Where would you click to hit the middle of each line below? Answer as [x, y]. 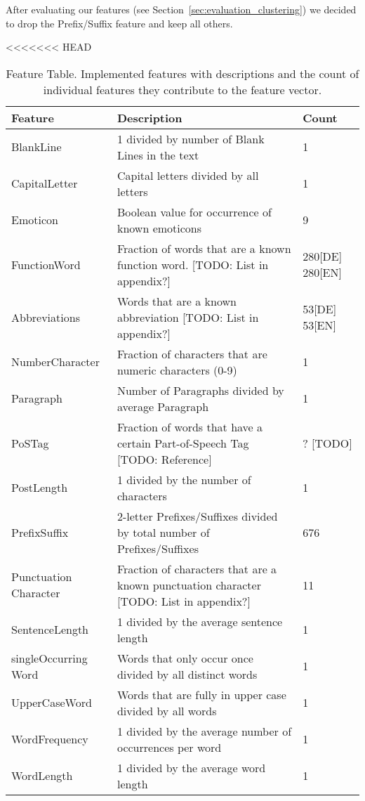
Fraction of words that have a [190, 426]
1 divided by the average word [191, 767]
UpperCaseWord [52, 703]
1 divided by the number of [184, 479]
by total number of [163, 532]
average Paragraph [163, 406]
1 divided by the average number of [204, 731]
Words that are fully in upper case [201, 694]
